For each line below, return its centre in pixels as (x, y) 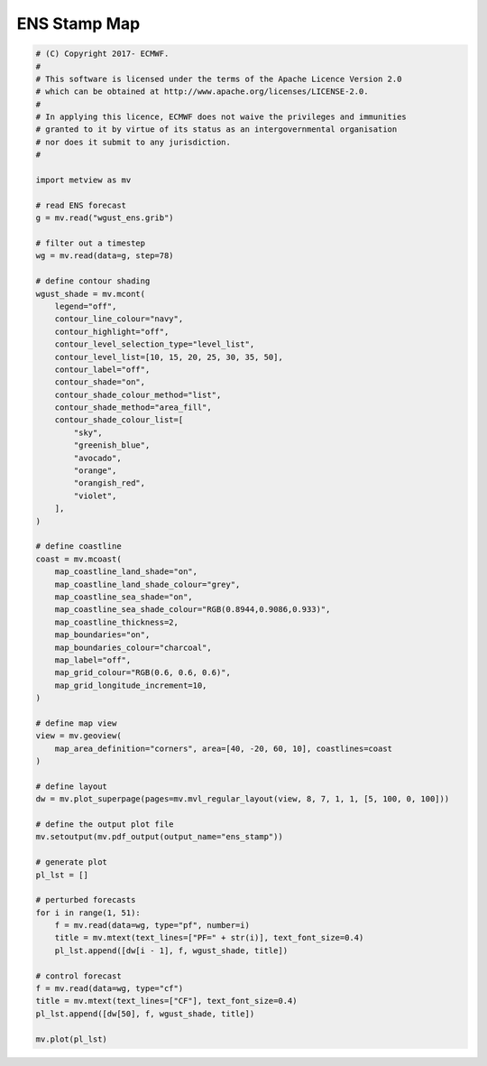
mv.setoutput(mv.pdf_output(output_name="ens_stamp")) (159, 837)
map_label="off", (93, 660)
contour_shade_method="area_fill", (133, 408)
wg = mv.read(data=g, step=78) (105, 256)
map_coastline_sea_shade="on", (124, 597)
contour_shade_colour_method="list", (138, 394)
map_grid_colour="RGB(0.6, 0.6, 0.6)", (143, 673)
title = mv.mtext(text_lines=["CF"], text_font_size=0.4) (166, 1001)
